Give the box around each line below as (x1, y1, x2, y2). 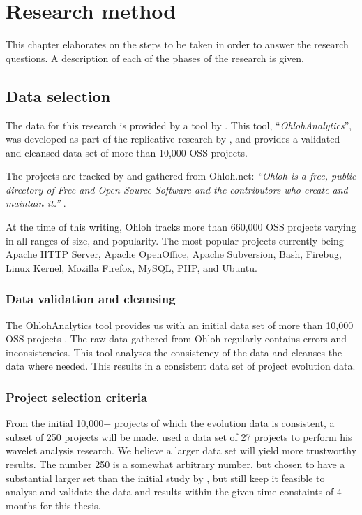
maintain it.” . (6, 196, 66, 210)
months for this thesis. (6, 498, 101, 512)
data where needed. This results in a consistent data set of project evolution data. (6, 358, 356, 373)
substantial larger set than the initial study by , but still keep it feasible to (6, 470, 325, 485)
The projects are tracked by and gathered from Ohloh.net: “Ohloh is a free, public (6, 168, 356, 183)
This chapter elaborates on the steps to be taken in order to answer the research (6, 37, 349, 52)
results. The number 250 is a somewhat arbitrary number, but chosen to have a (6, 457, 345, 472)
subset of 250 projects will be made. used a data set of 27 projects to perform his (6, 429, 352, 444)
